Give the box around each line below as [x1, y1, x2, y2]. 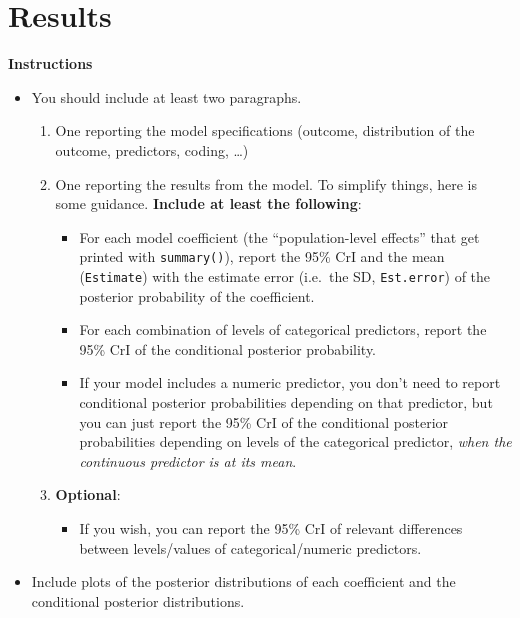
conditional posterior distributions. [31, 590, 245, 611]
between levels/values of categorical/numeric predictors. [79, 537, 422, 558]
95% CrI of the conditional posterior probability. [79, 338, 377, 359]
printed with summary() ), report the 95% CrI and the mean [79, 246, 445, 267]
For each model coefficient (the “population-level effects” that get [79, 226, 480, 247]
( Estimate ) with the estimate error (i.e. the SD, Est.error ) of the [79, 265, 491, 286]
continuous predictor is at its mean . [79, 450, 297, 471]
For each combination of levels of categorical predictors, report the [79, 319, 487, 340]
